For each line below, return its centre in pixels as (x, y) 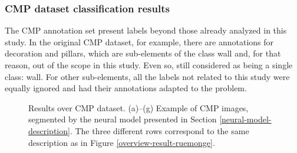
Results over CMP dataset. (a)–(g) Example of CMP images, (138, 107)
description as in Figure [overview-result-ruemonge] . (122, 142)
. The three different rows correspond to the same (159, 130)
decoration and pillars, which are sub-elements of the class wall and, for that (143, 53)
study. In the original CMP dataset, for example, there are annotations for (139, 41)
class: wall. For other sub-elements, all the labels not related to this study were (147, 76)
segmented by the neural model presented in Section (123, 119)
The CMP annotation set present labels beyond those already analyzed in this (146, 30)
